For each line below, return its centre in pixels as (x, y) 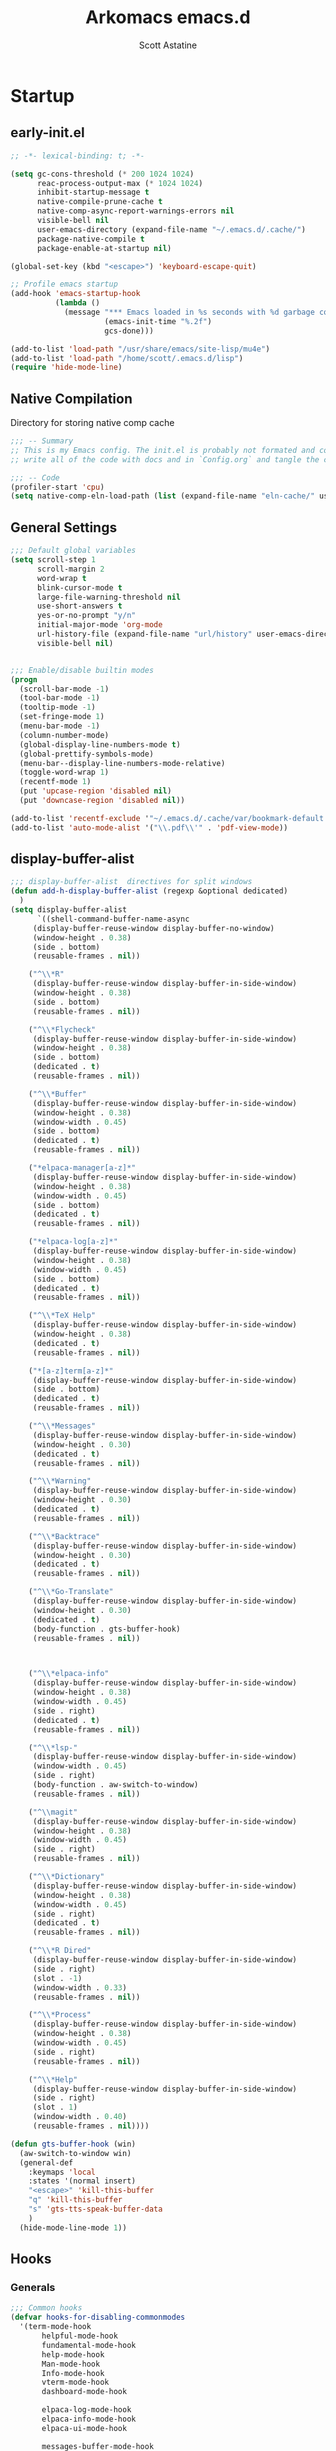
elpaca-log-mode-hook (86, 2410)
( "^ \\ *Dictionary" (66, 1877)
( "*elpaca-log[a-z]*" (73, 1242)
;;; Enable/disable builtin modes (82, 670)
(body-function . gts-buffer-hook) (107, 1629)
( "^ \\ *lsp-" (53, 1747)
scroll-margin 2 (70, 569)
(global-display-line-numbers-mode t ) (100, 744)
